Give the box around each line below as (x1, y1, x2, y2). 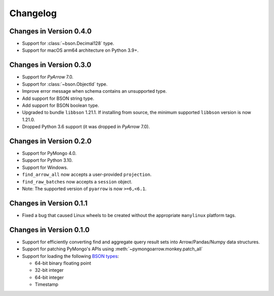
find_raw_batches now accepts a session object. (22, 178, 132, 184)
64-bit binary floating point (35, 260, 91, 266)
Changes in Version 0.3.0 (9, 61, 91, 69)
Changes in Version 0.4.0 (9, 27, 92, 35)
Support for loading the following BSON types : (22, 253, 119, 259)
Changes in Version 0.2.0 (9, 137, 92, 145)
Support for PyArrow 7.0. (22, 74, 74, 80)
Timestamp (35, 281, 58, 287)
